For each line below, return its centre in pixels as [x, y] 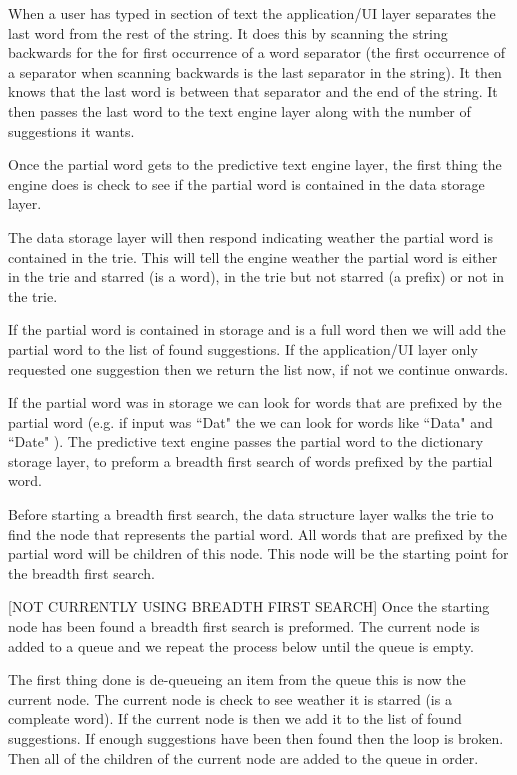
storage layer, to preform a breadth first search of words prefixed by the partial [250, 460]
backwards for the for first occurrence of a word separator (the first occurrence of [256, 52]
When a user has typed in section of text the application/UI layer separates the [252, 13]
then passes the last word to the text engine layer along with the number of [239, 110]
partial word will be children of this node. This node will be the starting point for [258, 553]
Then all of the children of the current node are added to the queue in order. [243, 757]
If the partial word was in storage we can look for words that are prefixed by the [255, 402]
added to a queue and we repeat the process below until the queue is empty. [241, 645]
